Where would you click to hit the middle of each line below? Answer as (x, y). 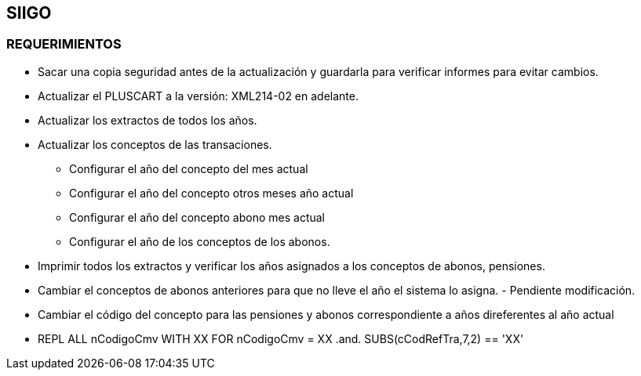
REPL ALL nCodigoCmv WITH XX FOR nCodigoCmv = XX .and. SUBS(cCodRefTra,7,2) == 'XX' (281, 338)
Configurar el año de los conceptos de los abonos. (200, 241)
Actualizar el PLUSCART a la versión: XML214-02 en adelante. (198, 96)
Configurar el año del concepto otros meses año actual (211, 193)
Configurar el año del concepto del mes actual (189, 168)
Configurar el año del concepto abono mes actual (197, 217)
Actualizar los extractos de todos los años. (148, 120)
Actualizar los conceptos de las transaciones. (155, 144)
